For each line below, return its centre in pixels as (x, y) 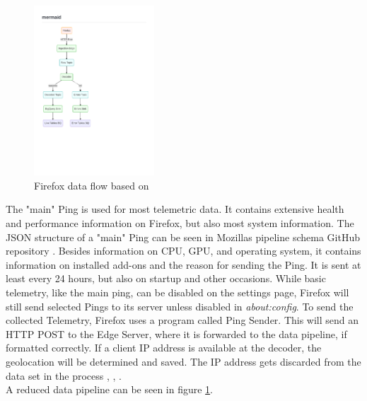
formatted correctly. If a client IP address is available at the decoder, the (164, 348)
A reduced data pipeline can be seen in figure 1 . (110, 389)
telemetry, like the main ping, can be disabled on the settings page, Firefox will (177, 292)
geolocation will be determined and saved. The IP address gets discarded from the (183, 361)
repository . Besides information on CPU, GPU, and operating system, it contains (183, 251)
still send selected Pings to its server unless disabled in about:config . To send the (180, 306)
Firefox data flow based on (92, 185)
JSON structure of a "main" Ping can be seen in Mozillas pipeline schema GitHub (183, 237)
